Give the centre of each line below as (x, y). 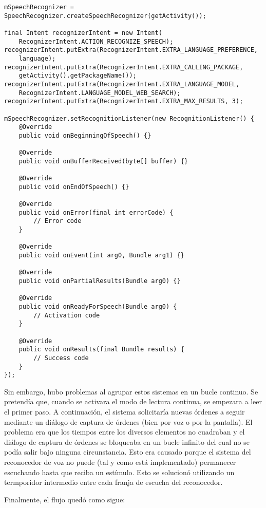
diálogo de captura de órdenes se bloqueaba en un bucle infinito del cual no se (127, 441)
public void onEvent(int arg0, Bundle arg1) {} (101, 256)
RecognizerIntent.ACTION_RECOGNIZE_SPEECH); (96, 41)
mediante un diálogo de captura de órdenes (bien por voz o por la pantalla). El (128, 421)
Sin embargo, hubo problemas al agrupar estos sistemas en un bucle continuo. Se (131, 391)
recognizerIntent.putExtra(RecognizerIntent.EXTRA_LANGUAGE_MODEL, (122, 84)
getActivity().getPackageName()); (78, 76)
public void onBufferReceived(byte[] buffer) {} (103, 161)
